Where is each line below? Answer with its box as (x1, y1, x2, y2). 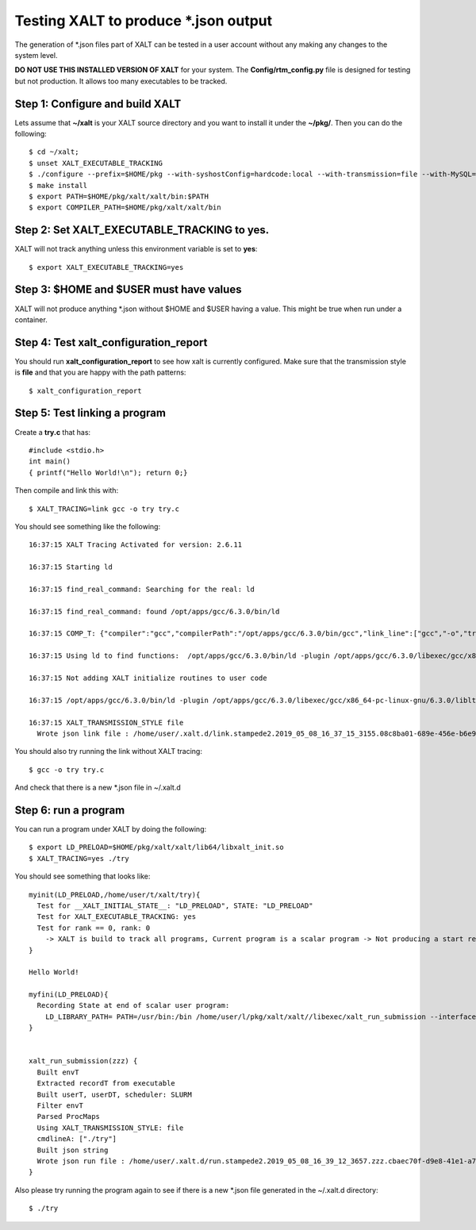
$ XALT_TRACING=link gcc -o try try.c (29, 504, 180, 513)
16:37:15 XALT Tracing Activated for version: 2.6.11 (29, 540, 242, 549)
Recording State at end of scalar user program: (36, 1001, 230, 1010)
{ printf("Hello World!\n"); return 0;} (29, 468, 188, 477)
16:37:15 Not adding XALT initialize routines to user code (29, 673, 267, 682)
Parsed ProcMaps (36, 1112, 101, 1121)
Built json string (36, 1145, 109, 1155)
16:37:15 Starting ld (29, 563, 113, 571)
